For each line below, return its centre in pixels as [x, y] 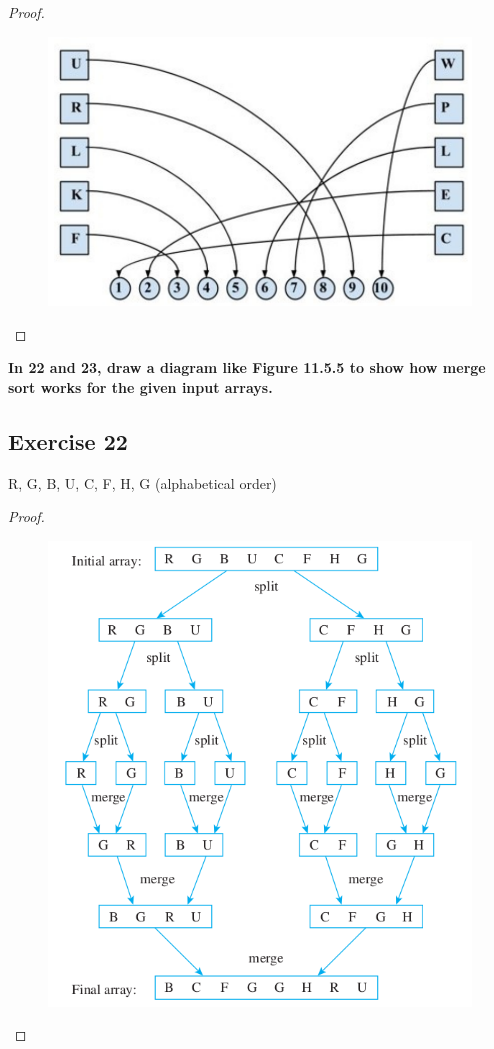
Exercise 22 [68, 441]
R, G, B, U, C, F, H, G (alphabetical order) [142, 482]
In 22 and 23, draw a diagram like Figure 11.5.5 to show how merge [247, 367]
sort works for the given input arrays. [140, 387]
